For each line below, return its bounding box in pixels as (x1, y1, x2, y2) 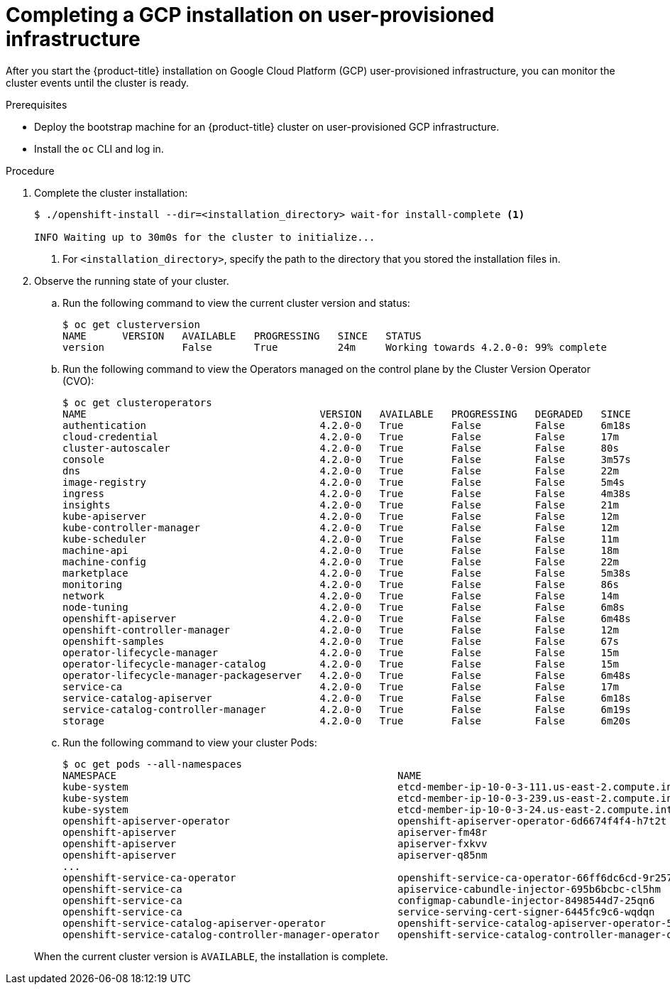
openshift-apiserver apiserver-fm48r (62, 826, 488, 838)
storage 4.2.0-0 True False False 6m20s (62, 714, 631, 727)
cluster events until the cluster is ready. (6, 76, 190, 89)
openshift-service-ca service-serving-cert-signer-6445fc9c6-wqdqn (62, 905, 655, 918)
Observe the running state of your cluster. (34, 274, 229, 287)
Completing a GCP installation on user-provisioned (6, 3, 495, 27)
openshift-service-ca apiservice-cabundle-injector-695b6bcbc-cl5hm (62, 883, 661, 895)
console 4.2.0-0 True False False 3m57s (62, 453, 631, 465)
